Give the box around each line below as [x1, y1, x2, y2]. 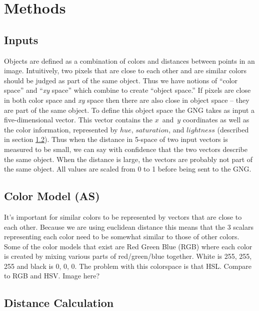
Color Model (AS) [4, 188, 100, 204]
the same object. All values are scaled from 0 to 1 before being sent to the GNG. [4, 164, 251, 174]
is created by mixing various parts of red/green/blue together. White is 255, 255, [4, 251, 252, 261]
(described [217, 124, 249, 134]
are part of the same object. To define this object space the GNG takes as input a [4, 104, 255, 115]
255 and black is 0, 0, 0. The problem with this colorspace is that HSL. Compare [4, 260, 251, 271]
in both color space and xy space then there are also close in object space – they [4, 94, 249, 105]
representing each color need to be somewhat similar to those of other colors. [4, 231, 239, 242]
